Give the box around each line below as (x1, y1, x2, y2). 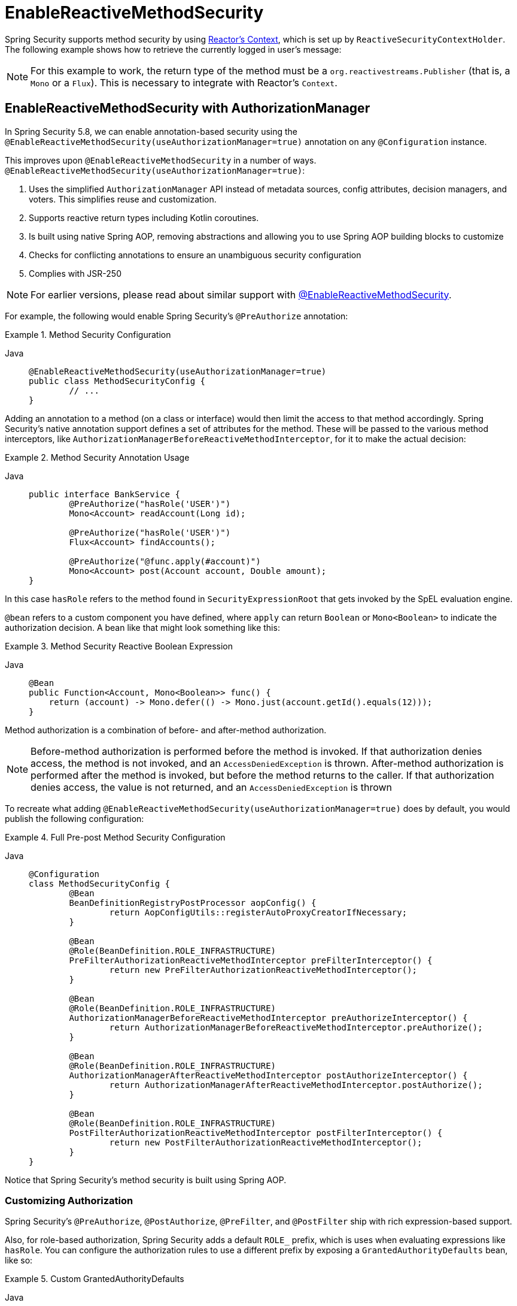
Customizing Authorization (5, 1194, 133, 1207)
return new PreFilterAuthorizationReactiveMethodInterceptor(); (109, 965, 418, 975)
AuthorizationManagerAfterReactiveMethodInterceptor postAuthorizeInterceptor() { (69, 1070, 468, 1080)
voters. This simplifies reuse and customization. (29, 194, 217, 204)
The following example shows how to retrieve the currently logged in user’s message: (5, 44, 342, 55)
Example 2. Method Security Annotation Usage (5, 452, 190, 462)
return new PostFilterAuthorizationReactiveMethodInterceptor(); (109, 1137, 422, 1147)
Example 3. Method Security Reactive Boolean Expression (5, 640, 233, 651)
